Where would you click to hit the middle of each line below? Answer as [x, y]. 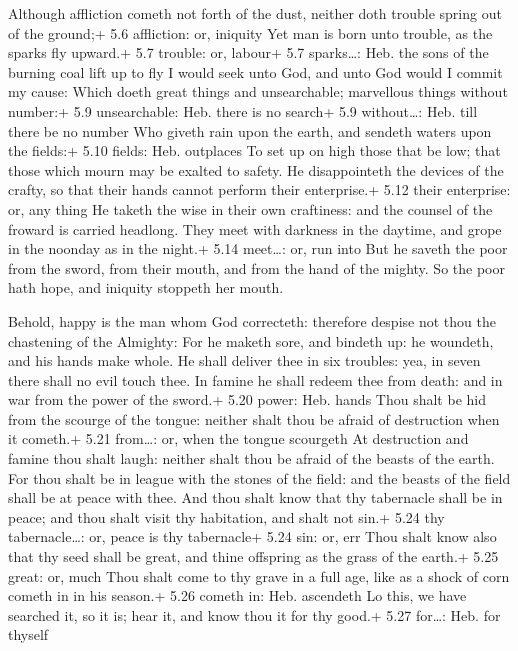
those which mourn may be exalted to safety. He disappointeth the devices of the [256, 169]
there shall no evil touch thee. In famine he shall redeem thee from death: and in [255, 379]
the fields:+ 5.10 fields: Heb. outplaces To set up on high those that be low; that [254, 150]
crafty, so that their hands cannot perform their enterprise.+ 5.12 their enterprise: [259, 189]
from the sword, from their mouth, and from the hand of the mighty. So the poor [256, 267]
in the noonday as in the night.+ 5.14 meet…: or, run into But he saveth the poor [258, 248]
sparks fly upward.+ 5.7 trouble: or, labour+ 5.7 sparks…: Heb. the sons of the [248, 52]
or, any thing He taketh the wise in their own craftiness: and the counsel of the [250, 208]
